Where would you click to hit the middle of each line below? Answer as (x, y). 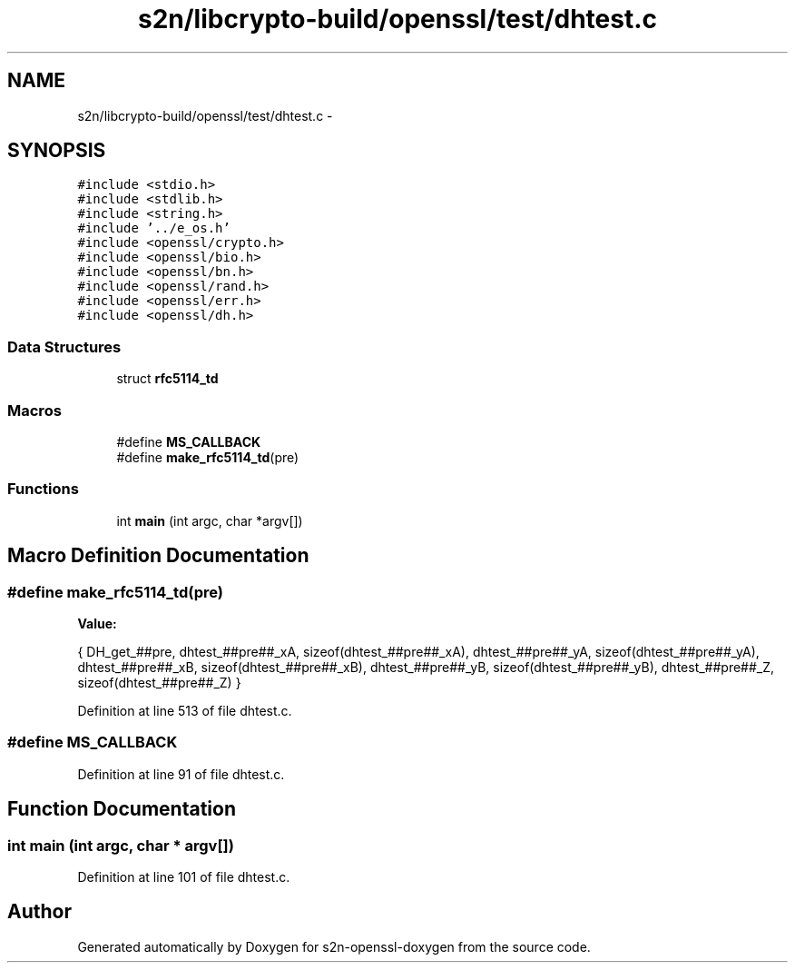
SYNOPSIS (57, 151)
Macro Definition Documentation (158, 556)
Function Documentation (122, 809)
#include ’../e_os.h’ (154, 228)
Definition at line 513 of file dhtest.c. (185, 710)
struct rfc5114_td (167, 379)
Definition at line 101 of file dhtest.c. (184, 876)
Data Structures (64, 346)
